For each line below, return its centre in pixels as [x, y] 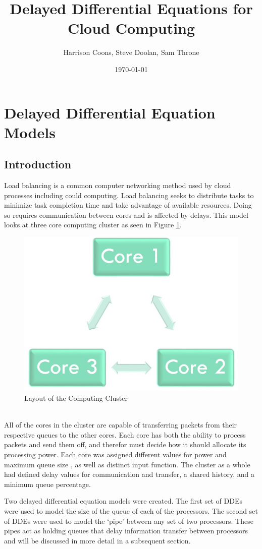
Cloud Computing [131, 28]
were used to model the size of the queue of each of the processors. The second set [131, 510]
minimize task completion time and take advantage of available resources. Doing [128, 205]
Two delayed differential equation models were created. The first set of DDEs [123, 501]
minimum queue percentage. [47, 484]
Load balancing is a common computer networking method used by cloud [118, 185]
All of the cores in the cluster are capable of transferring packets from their [121, 425]
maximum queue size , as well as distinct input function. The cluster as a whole [127, 464]
